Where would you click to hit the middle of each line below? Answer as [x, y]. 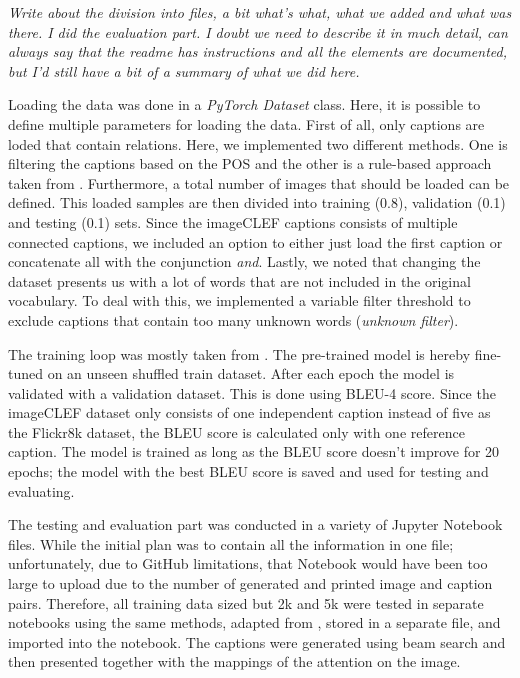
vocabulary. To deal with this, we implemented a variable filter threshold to [239, 300]
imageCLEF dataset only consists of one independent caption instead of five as [249, 412]
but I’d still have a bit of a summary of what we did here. [184, 70]
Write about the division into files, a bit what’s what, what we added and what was [260, 12]
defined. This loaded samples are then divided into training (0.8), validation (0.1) [257, 202]
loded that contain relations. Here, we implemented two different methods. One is [258, 143]
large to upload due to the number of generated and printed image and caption [250, 583]
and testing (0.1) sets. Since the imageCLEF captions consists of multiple [233, 221]
